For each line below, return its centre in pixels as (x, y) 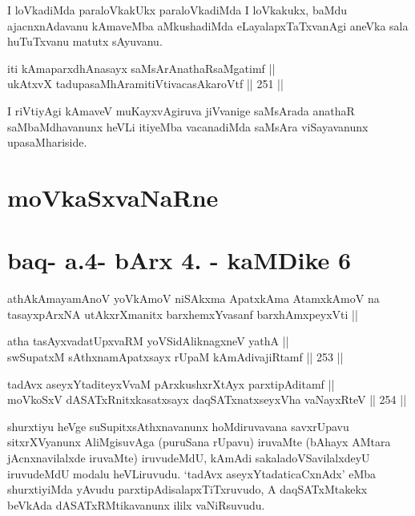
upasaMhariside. (47, 142)
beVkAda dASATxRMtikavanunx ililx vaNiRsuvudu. (136, 504)
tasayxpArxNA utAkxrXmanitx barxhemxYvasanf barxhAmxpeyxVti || (183, 314)
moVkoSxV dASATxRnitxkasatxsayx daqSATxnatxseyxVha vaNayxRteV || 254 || (207, 399)
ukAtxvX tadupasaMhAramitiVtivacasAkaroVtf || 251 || (145, 84)
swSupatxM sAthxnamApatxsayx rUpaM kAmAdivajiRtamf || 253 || (175, 357)
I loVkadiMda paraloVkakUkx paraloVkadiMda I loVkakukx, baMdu (177, 10)
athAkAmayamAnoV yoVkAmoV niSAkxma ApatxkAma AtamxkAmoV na (193, 298)
